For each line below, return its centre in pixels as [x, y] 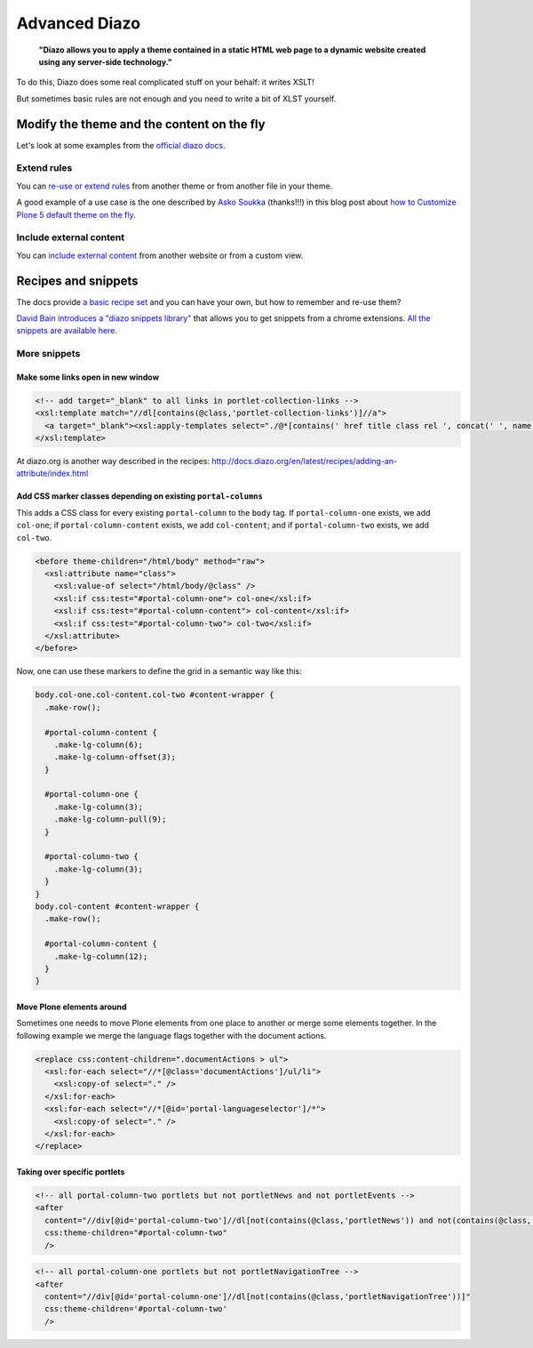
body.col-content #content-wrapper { [117, 906]
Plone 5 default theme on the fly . [76, 214]
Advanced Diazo [79, 23]
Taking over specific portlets [71, 1172]
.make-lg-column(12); [101, 956]
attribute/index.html [52, 473]
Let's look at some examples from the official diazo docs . [121, 145]
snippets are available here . [67, 331]
